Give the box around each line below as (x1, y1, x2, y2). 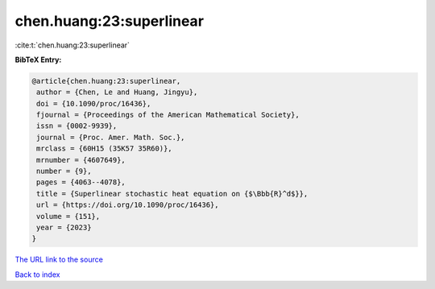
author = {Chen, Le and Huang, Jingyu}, (36, 88, 198, 97)
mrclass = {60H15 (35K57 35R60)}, (36, 144, 172, 153)
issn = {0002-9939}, (36, 122, 118, 130)
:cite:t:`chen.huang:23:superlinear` (14, 40, 130, 50)
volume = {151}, (36, 212, 101, 221)
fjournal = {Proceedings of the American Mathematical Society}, (36, 110, 300, 120)
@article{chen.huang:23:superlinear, (31, 76, 181, 85)
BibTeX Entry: (14, 55, 62, 64)
